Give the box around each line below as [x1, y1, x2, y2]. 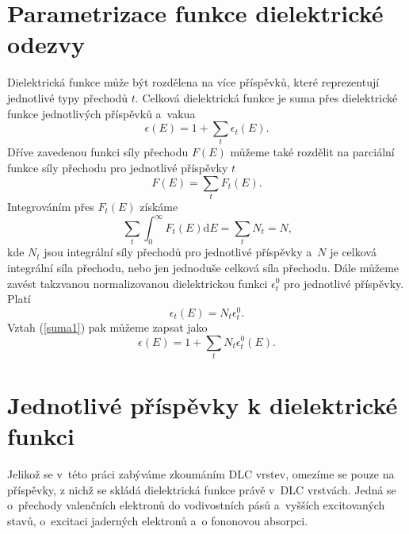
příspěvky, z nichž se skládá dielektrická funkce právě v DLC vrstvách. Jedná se [7, 481, 396, 498]
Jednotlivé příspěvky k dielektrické [7, 389, 398, 421]
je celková [330, 244, 377, 260]
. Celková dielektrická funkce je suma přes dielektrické [135, 89, 398, 106]
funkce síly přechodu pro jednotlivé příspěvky [7, 159, 228, 176]
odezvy [7, 28, 85, 60]
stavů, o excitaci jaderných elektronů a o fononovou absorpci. [7, 512, 308, 528]
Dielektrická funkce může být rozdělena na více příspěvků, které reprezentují [7, 74, 380, 90]
